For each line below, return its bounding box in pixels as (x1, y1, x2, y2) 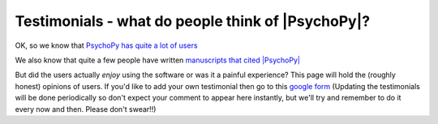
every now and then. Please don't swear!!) (15, 104, 157, 113)
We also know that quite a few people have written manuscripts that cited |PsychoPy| (15, 55, 300, 65)
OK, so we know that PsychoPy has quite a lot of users (15, 41, 198, 50)
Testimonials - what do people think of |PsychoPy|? (15, 12, 371, 30)
